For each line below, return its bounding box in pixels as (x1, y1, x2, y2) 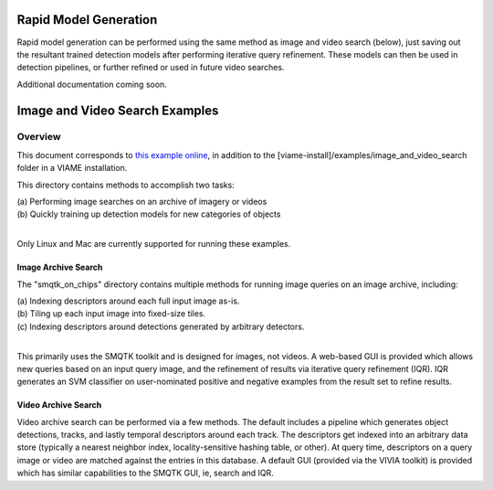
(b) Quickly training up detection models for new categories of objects (16, 208, 281, 219)
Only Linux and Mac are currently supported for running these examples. (16, 239, 291, 250)
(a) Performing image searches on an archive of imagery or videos (16, 197, 267, 208)
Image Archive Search (16, 261, 103, 273)
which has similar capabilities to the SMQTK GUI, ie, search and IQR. (16, 467, 274, 479)
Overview (16, 131, 61, 144)
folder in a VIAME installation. (16, 163, 128, 174)
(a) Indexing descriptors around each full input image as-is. (16, 295, 240, 306)
